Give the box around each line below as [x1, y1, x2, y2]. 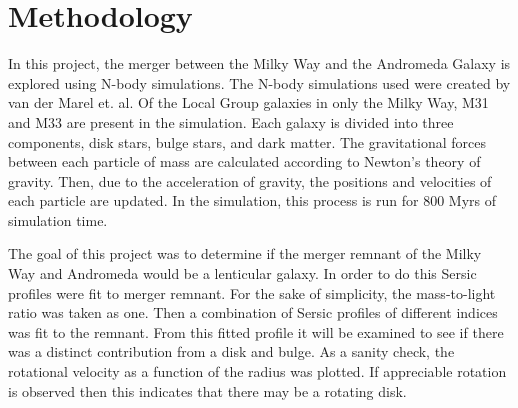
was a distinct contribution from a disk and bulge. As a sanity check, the [8, 341, 455, 362]
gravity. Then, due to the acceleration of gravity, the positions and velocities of [8, 170, 492, 191]
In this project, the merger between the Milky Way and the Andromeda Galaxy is [8, 53, 511, 74]
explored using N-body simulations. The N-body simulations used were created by [8, 72, 511, 93]
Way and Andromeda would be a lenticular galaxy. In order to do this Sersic [8, 263, 477, 284]
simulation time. [8, 209, 108, 230]
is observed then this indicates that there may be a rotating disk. [8, 380, 407, 401]
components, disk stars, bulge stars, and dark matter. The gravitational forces [8, 131, 486, 152]
